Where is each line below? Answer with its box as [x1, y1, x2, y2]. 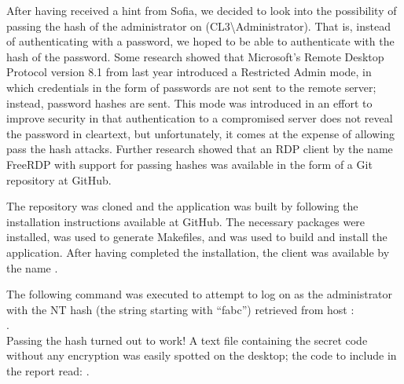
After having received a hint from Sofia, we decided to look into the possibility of [6, 2, 397, 18]
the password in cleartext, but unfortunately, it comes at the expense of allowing [6, 125, 395, 141]
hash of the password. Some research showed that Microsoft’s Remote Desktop [6, 48, 384, 64]
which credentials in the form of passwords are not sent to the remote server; [6, 79, 376, 95]
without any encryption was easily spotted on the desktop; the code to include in [6, 347, 397, 364]
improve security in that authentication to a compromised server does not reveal [6, 110, 393, 126]
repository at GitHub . [6, 171, 112, 188]
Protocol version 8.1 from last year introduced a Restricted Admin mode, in [6, 64, 372, 80]
